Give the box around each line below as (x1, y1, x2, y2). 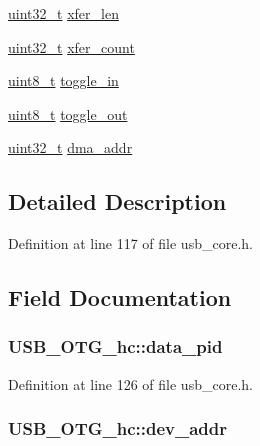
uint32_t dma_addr (8, 137, 133, 158)
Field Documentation (8, 282, 232, 313)
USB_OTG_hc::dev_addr (8, 416, 228, 441)
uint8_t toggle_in (8, 70, 119, 91)
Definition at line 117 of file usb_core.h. (8, 233, 253, 254)
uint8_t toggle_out (8, 103, 128, 124)
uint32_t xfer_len (8, 3, 119, 23)
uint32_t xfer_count (8, 36, 135, 57)
